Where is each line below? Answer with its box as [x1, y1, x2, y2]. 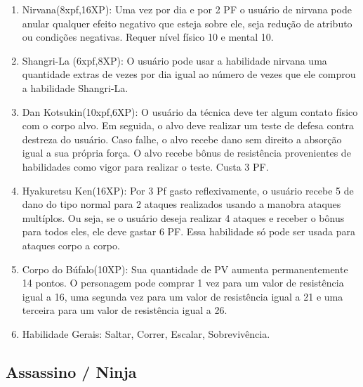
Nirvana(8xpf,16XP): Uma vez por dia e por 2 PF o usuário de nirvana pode [22, 2, 352, 16]
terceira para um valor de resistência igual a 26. [22, 303, 227, 317]
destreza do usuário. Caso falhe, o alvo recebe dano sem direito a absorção [22, 131, 342, 146]
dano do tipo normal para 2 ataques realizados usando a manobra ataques [22, 197, 341, 211]
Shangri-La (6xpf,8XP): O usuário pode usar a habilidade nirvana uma [22, 53, 327, 67]
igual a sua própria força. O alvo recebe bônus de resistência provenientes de [22, 145, 351, 160]
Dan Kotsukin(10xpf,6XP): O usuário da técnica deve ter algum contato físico [22, 104, 358, 119]
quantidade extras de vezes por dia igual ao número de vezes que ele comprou [22, 67, 356, 81]
